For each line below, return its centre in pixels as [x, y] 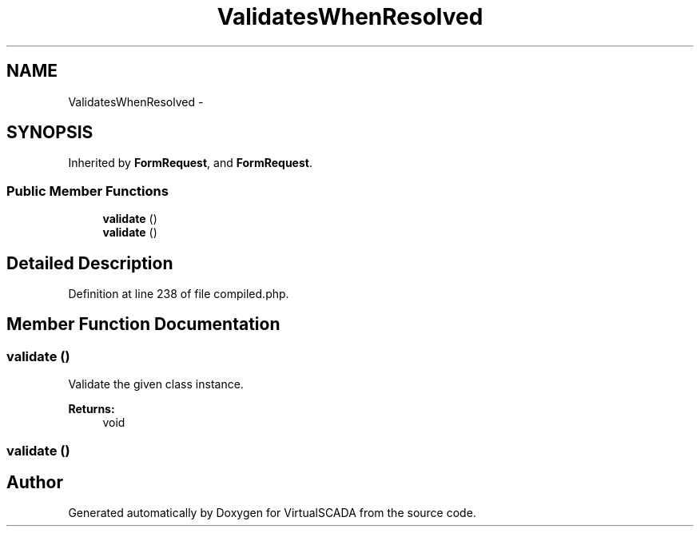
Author [35, 483]
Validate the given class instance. [156, 384]
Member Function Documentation [143, 324]
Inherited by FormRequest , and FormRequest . [190, 163]
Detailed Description [90, 263]
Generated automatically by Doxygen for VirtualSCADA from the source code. [272, 513]
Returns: [91, 409]
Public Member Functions [87, 191]
